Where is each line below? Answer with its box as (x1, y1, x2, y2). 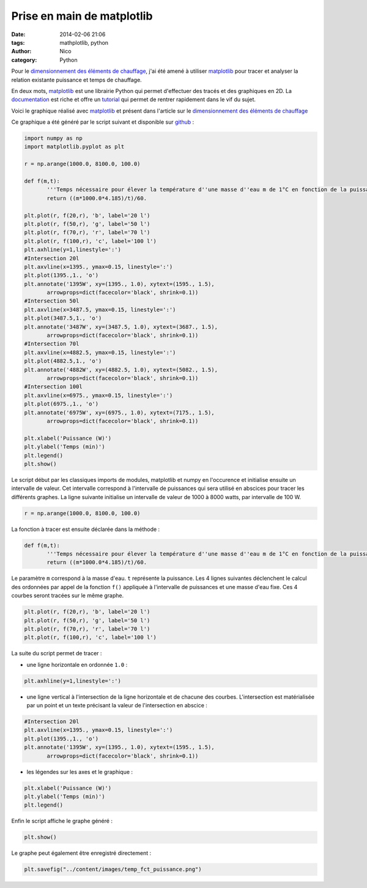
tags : (11, 39, 25, 46)
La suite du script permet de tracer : (11, 650, 102, 657)
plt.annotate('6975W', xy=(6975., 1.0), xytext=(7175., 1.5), (24, 409, 215, 416)
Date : (11, 31, 26, 38)
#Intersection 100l (24, 383, 83, 390)
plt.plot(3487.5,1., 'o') (24, 315, 102, 322)
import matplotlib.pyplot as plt (24, 143, 125, 150)
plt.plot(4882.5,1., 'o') (24, 358, 102, 364)
